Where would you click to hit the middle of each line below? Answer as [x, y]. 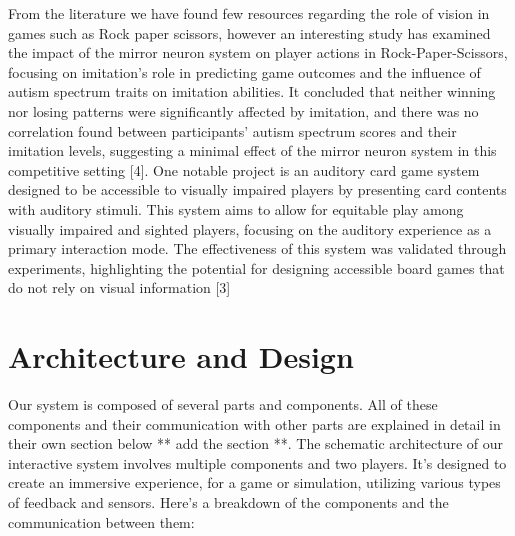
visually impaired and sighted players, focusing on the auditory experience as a [250, 228]
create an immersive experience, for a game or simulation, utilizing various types [254, 482]
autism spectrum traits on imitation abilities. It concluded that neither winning [252, 91]
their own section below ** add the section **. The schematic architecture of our [255, 443]
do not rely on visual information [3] [119, 287]
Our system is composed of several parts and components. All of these [223, 404]
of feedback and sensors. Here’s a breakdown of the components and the [228, 502]
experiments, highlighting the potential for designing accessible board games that [256, 267]
